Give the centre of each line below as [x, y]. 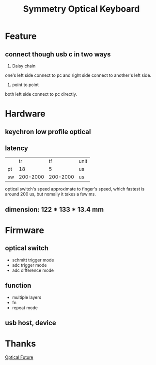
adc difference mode [33, 270]
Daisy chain [24, 66]
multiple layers [27, 297]
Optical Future [19, 357]
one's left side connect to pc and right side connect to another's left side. [78, 75]
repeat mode [25, 308]
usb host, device [31, 322]
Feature [21, 36]
